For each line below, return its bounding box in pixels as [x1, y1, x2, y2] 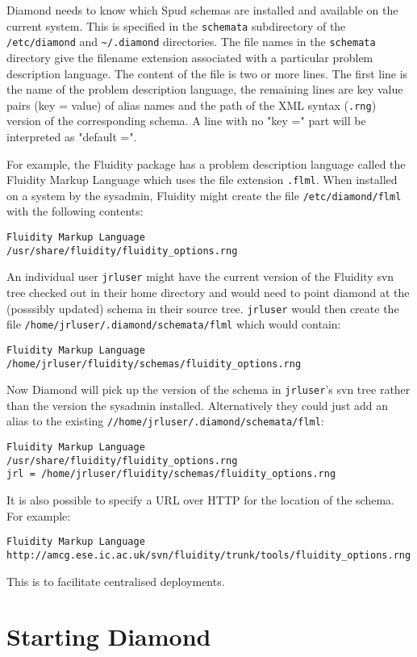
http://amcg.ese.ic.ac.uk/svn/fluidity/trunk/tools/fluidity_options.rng [6, 549, 411, 561]
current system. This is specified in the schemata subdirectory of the [6, 17, 346, 34]
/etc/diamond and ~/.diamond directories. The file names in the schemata [6, 33, 376, 50]
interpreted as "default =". [6, 128, 137, 144]
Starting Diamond [6, 620, 211, 653]
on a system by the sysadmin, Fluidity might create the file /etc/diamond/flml [6, 186, 402, 203]
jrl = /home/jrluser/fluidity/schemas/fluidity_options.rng [6, 468, 336, 480]
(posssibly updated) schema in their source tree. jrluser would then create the [6, 299, 399, 316]
